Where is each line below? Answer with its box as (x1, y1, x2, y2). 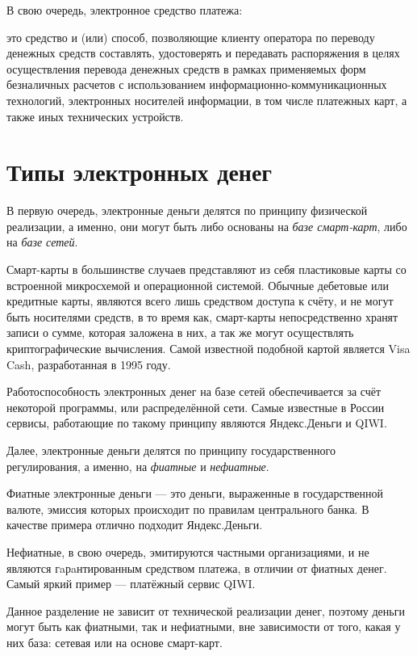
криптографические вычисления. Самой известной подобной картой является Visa (6, 340, 411, 357)
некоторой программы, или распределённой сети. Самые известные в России (6, 398, 385, 415)
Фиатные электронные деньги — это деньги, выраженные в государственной (6, 485, 384, 502)
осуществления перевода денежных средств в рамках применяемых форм (6, 60, 366, 77)
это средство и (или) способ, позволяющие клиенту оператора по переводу (6, 28, 375, 45)
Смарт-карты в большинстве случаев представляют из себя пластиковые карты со (6, 261, 407, 278)
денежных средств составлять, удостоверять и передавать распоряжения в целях (6, 44, 400, 61)
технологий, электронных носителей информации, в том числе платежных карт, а (6, 91, 407, 108)
